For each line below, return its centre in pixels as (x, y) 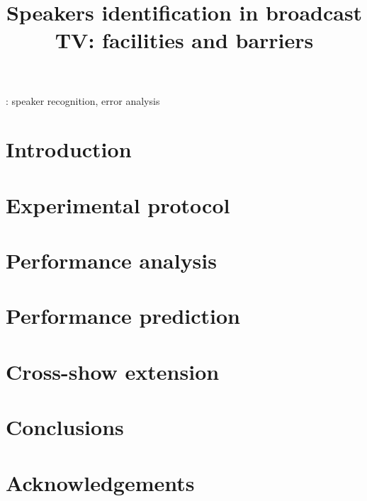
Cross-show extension (113, 371)
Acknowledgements (100, 482)
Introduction (69, 149)
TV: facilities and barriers (184, 40)
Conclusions (65, 427)
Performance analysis (111, 260)
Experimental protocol (118, 204)
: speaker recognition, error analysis (83, 100)
